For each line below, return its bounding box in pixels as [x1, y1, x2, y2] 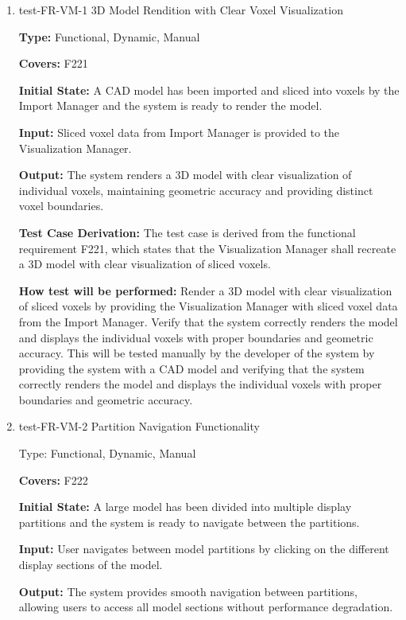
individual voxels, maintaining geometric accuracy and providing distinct [18, 181, 373, 198]
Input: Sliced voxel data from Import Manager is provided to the [18, 123, 340, 140]
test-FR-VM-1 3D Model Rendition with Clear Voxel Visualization [18, 2, 343, 18]
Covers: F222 [18, 471, 88, 488]
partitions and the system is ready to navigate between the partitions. [18, 513, 360, 530]
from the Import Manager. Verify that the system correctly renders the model [18, 313, 398, 329]
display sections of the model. [18, 556, 163, 573]
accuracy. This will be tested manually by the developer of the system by [18, 345, 375, 361]
